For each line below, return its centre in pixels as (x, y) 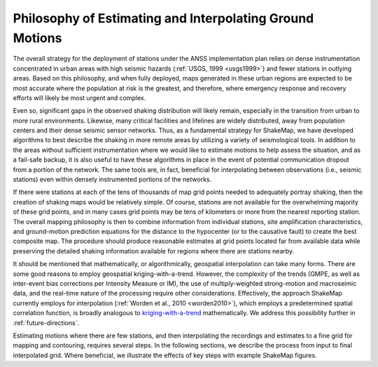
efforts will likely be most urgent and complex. (79, 97)
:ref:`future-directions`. (46, 323)
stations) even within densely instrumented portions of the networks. (112, 179)
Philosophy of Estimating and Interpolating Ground (163, 18)
